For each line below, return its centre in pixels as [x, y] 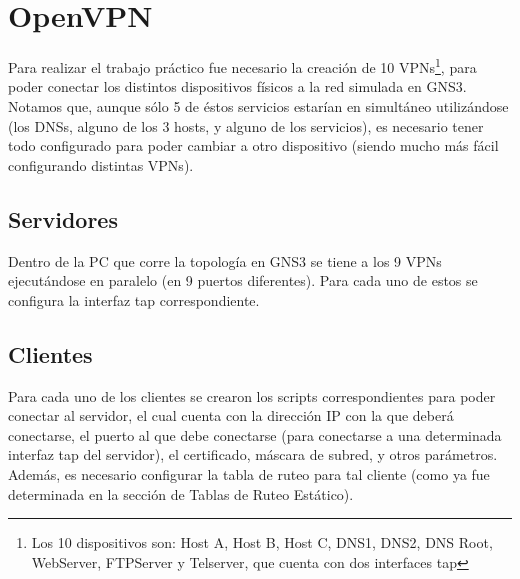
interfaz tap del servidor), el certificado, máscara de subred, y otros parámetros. [253, 454]
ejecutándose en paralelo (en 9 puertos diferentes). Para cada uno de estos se [243, 280]
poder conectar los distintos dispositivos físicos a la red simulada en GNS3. [237, 86]
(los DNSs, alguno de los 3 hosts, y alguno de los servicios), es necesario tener [246, 125]
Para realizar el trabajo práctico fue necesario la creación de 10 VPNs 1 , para [242, 65]
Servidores [63, 218]
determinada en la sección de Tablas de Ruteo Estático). [181, 493]
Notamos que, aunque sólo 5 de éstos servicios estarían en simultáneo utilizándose [258, 105]
